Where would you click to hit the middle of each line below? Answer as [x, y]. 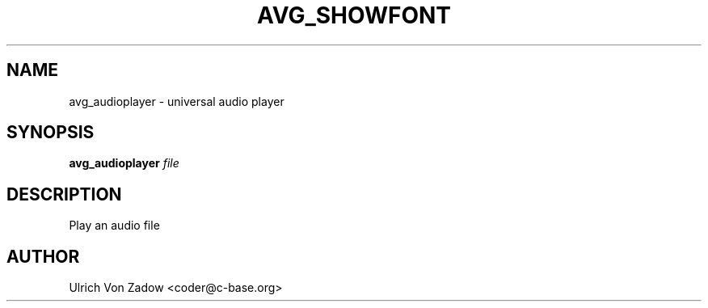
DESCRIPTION [64, 194]
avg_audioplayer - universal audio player [177, 101]
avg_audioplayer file [124, 163]
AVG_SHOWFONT [354, 15]
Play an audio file [114, 226]
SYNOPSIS [51, 133]
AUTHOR [43, 256]
